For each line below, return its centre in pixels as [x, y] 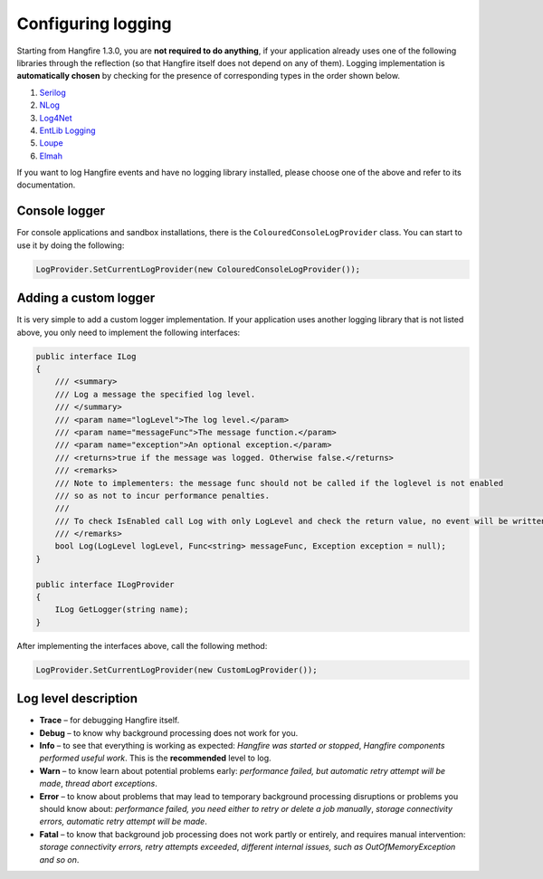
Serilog [53, 92]
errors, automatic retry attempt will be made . [123, 822]
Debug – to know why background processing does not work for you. [169, 732]
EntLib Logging [67, 130]
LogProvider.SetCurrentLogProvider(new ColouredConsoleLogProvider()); [198, 269]
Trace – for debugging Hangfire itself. [110, 721]
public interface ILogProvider [105, 584]
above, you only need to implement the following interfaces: [129, 332]
